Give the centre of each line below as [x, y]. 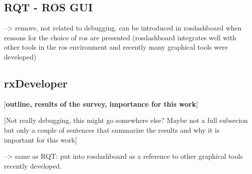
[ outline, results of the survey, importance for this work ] [101, 103]
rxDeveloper [36, 83]
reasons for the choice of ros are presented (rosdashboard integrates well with [120, 37]
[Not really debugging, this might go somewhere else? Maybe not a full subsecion [126, 120]
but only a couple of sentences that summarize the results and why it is [112, 130]
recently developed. [33, 165]
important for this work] [41, 139]
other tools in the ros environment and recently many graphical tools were [116, 47]
